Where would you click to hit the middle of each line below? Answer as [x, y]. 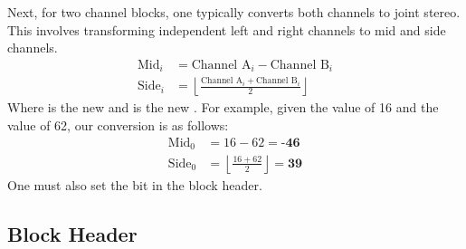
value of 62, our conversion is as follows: [118, 124]
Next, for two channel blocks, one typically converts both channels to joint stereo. [234, 12]
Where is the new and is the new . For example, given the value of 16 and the [223, 107]
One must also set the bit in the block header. [135, 185]
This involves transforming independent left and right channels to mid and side [227, 29]
